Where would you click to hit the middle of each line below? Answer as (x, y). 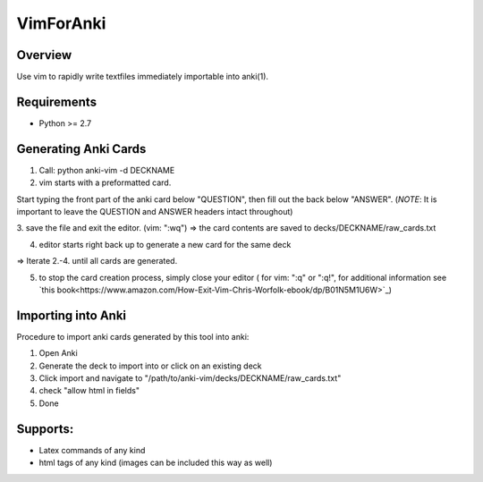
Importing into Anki (72, 315)
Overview (44, 55)
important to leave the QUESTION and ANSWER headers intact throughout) (155, 212)
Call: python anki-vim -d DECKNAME (107, 170)
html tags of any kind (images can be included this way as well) (156, 463)
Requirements (57, 101)
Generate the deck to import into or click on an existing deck (150, 366)
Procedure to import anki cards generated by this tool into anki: (133, 336)
